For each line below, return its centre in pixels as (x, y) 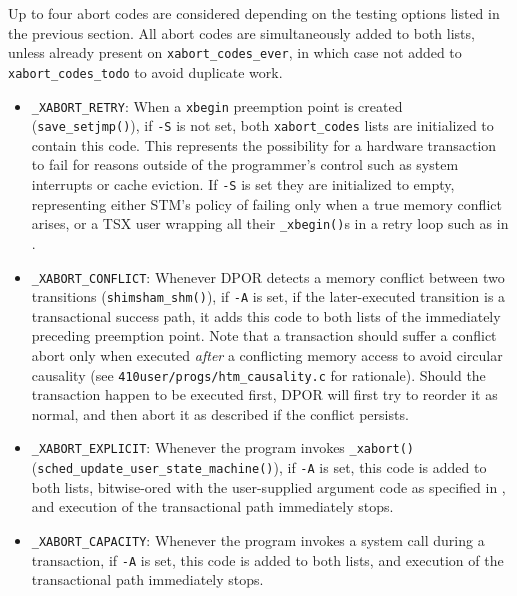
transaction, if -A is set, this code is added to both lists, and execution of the (267, 559)
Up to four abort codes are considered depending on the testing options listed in (254, 13)
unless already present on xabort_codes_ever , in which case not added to (235, 52)
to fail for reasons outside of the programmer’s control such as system (245, 164)
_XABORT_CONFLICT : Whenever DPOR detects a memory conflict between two (268, 276)
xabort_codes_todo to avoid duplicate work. (145, 71)
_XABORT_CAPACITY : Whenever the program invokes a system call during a (258, 539)
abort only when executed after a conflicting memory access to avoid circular (267, 355)
